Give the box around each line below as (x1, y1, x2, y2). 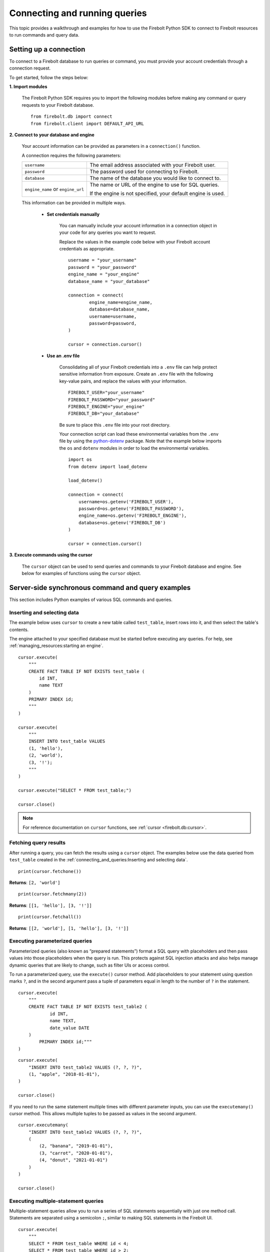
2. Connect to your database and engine (9, 132, 94, 138)
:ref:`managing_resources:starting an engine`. (9, 643, 103, 649)
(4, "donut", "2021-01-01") (39, 1157, 108, 1163)
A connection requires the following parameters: (21, 152, 121, 158)
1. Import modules (9, 84, 47, 90)
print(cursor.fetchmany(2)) (18, 891, 87, 897)
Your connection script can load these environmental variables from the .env (59, 431, 219, 437)
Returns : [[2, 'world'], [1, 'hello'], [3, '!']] (9, 925, 129, 931)
